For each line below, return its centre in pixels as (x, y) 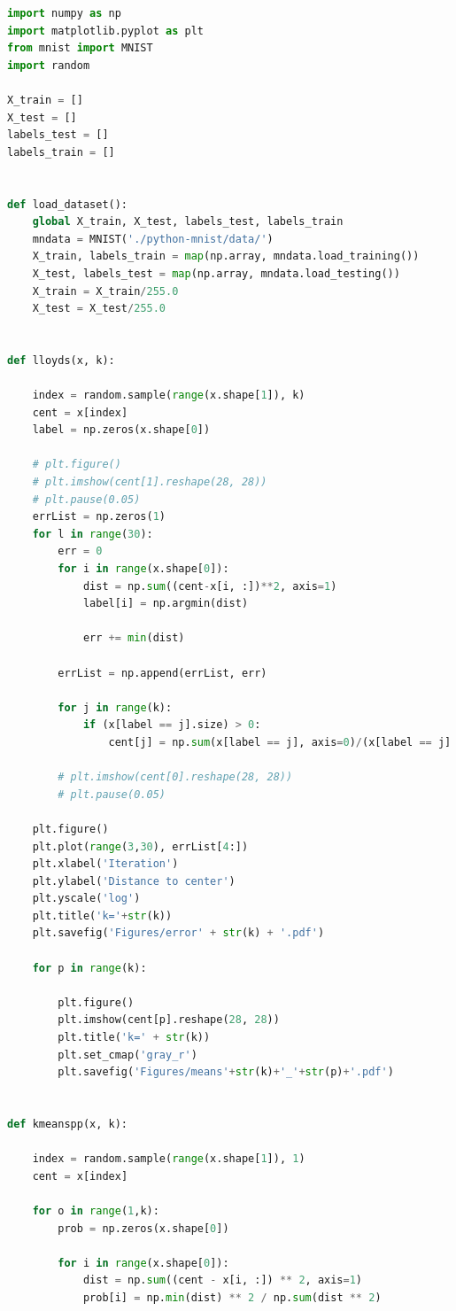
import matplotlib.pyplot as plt (105, 31)
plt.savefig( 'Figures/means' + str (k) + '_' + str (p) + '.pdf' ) (226, 1072)
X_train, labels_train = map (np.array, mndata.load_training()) (226, 256)
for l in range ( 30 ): (93, 534)
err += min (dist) (134, 638)
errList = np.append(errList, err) (162, 673)
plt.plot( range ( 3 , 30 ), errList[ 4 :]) (140, 846)
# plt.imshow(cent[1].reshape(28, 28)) (150, 482)
